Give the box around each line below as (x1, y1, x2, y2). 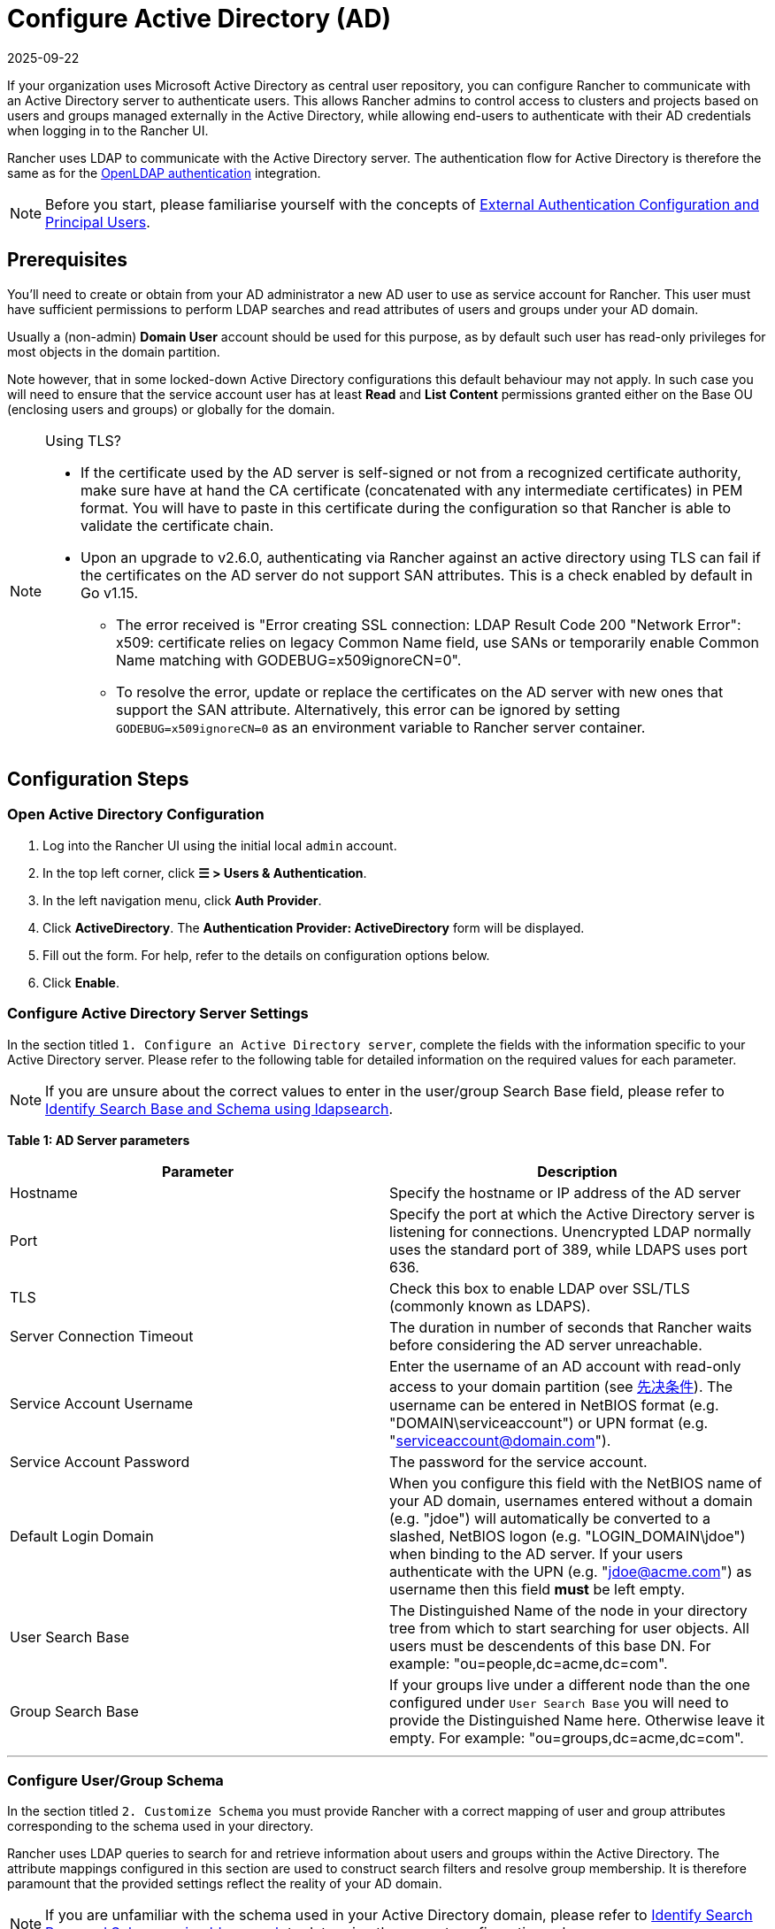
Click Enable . (42, 974, 119, 990)
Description (537, 1162, 618, 1180)
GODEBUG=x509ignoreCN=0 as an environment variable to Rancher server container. (116, 718, 646, 736)
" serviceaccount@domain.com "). (389, 1431, 611, 1449)
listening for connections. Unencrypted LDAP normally (389, 1222, 752, 1241)
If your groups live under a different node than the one (389, 1675, 750, 1694)
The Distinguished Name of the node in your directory (389, 1601, 748, 1619)
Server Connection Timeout (10, 1326, 194, 1345)
